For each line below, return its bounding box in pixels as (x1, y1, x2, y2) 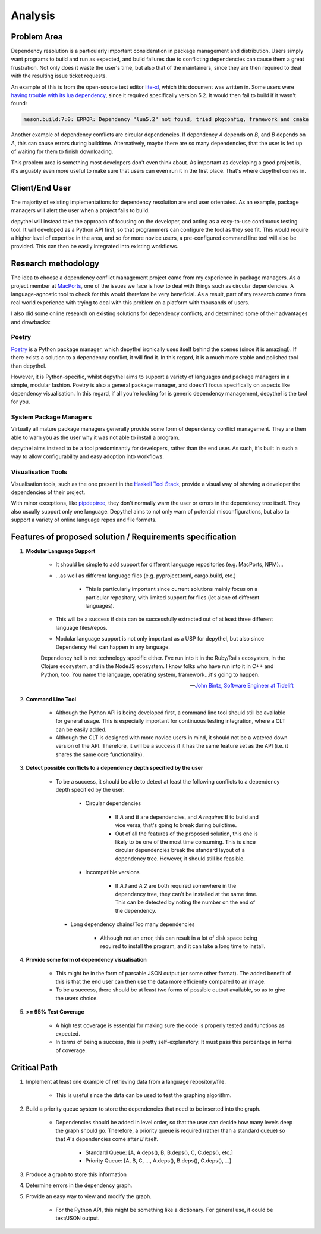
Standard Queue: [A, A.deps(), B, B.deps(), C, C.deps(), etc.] (85, 1149, 233, 1156)
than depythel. (11, 362, 47, 369)
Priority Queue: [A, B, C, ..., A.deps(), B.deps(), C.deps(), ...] (85, 1157, 232, 1164)
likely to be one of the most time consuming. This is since (115, 838, 256, 846)
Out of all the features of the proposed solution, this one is (115, 830, 258, 837)
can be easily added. (55, 726, 107, 733)
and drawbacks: (11, 318, 51, 325)
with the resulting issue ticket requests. (11, 72, 107, 80)
